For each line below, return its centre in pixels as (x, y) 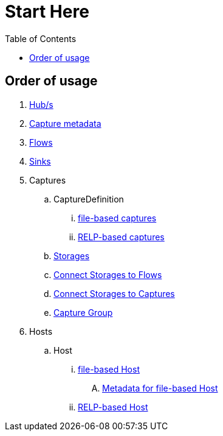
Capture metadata (65, 123)
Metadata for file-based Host (160, 388)
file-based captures (117, 218)
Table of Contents (41, 38)
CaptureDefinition (89, 199)
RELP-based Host (113, 407)
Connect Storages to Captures (114, 293)
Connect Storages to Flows (108, 274)
